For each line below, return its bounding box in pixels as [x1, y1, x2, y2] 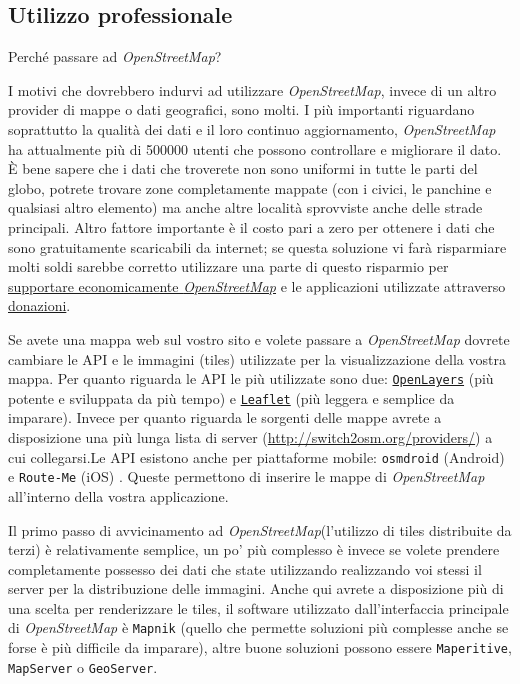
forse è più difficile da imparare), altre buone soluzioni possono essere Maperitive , [8, 637, 512, 658]
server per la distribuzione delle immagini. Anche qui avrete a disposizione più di [8, 578, 504, 599]
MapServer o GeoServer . [8, 656, 158, 677]
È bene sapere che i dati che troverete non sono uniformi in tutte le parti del [8, 158, 478, 179]
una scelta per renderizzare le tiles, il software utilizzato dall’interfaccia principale [8, 597, 509, 618]
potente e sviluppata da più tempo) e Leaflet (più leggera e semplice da [8, 387, 455, 408]
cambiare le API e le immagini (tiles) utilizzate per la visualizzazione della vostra [8, 348, 506, 369]
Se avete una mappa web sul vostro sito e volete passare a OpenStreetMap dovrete [8, 328, 510, 349]
